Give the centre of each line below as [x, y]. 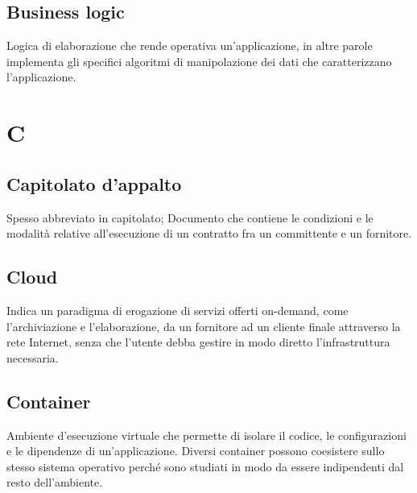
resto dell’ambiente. [55, 482]
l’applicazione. [41, 77]
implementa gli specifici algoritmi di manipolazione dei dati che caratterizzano [199, 61]
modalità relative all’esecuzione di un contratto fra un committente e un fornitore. [209, 233]
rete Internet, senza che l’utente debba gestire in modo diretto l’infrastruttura [198, 342]
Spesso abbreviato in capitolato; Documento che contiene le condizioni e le [190, 217]
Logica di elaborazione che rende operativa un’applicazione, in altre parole [190, 46]
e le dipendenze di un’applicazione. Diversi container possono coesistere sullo [196, 451]
